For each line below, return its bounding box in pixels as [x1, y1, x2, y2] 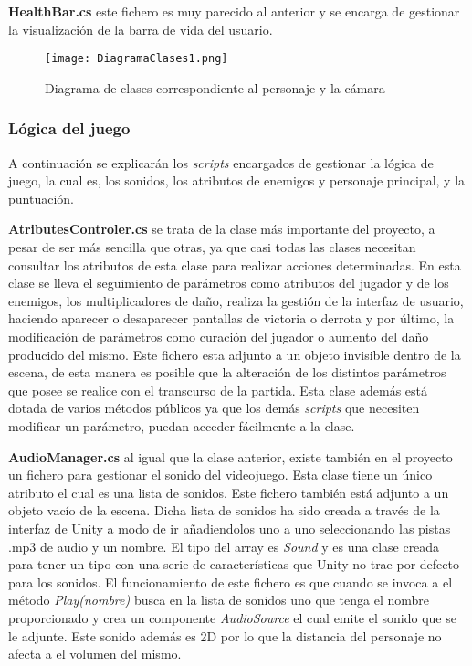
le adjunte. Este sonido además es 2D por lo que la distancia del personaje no [8, 626, 442, 645]
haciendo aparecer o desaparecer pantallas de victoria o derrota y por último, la [8, 309, 455, 328]
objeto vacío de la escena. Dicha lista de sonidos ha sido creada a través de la [8, 501, 440, 520]
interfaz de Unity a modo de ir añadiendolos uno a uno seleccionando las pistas [8, 518, 451, 537]
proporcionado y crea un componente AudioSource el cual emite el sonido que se [8, 608, 456, 627]
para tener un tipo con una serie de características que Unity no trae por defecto [8, 555, 459, 574]
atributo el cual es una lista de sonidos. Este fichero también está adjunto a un [8, 482, 449, 502]
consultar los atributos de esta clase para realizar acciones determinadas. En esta [8, 255, 461, 274]
